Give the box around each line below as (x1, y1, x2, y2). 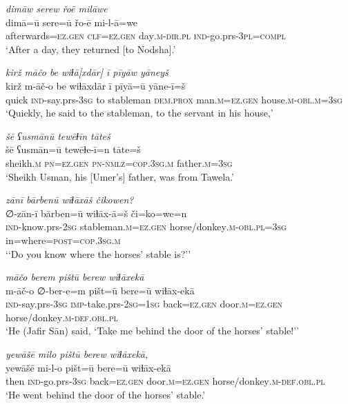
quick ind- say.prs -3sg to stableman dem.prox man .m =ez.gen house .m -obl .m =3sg (6, 92, 342, 106)
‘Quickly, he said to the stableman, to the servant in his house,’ (6, 105, 273, 120)
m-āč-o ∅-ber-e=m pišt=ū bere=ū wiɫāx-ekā (6, 283, 195, 297)
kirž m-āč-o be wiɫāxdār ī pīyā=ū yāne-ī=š (6, 78, 186, 92)
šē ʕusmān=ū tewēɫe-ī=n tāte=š (6, 142, 141, 156)
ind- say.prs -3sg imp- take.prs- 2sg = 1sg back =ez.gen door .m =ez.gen (6, 296, 283, 311)
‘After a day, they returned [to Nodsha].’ (6, 41, 176, 56)
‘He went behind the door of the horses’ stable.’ (6, 387, 206, 401)
